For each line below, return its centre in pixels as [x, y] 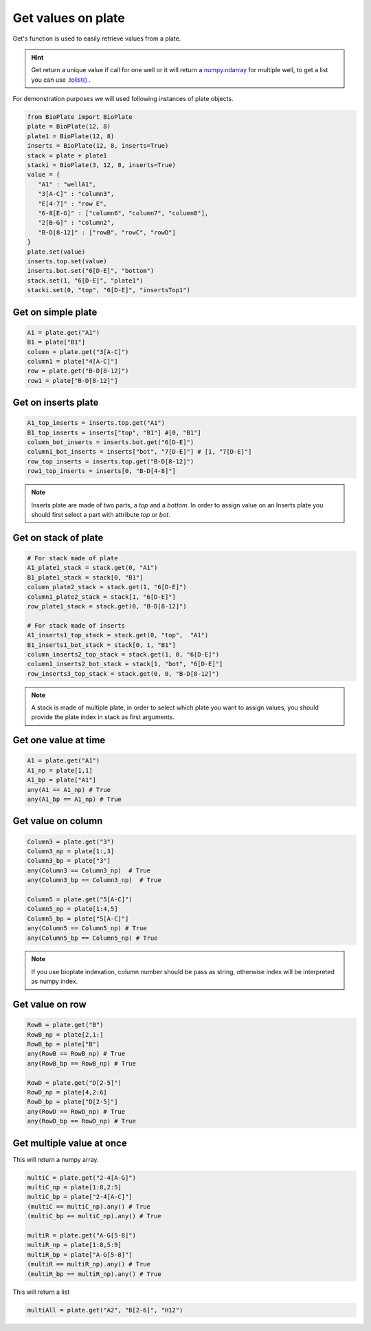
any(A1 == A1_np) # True [69, 790]
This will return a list [41, 1292]
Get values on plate [69, 18]
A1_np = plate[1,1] [60, 770]
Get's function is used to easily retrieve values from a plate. [97, 38]
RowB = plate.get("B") [65, 1025]
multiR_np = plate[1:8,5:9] [74, 1245]
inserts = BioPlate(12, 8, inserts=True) [98, 146]
